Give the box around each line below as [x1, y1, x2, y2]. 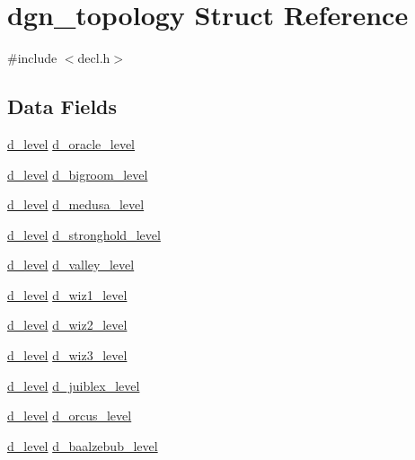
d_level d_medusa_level [7, 195, 145, 214]
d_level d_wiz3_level [7, 346, 128, 365]
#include [7, 49, 57, 67]
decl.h [77, 49, 110, 67]
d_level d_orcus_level [7, 406, 132, 425]
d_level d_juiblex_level [7, 376, 140, 394]
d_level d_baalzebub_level [7, 436, 158, 455]
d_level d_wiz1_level [7, 285, 128, 304]
